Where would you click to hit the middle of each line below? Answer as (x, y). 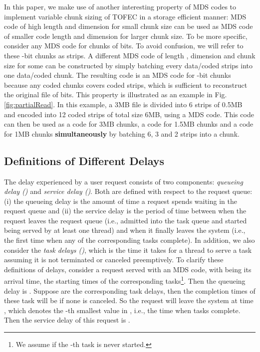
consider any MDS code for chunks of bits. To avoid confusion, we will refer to (124, 46)
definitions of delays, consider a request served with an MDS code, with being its (128, 269)
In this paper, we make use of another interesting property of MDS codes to (120, 6)
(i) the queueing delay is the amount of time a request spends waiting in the (121, 201)
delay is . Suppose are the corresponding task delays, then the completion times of (130, 290)
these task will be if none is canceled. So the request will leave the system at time (129, 300)
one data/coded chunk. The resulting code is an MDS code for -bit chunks (118, 75)
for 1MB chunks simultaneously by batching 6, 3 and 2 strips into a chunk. (122, 133)
